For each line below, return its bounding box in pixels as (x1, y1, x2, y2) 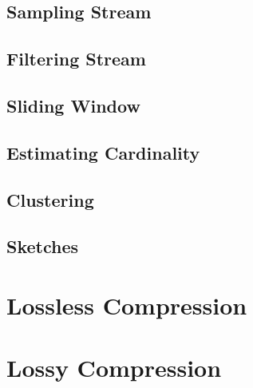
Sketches (6, 234, 79, 259)
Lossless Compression (6, 288, 247, 321)
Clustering (6, 187, 94, 212)
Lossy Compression (6, 351, 222, 384)
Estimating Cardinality (6, 140, 200, 164)
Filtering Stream (6, 46, 146, 71)
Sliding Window (6, 93, 140, 117)
